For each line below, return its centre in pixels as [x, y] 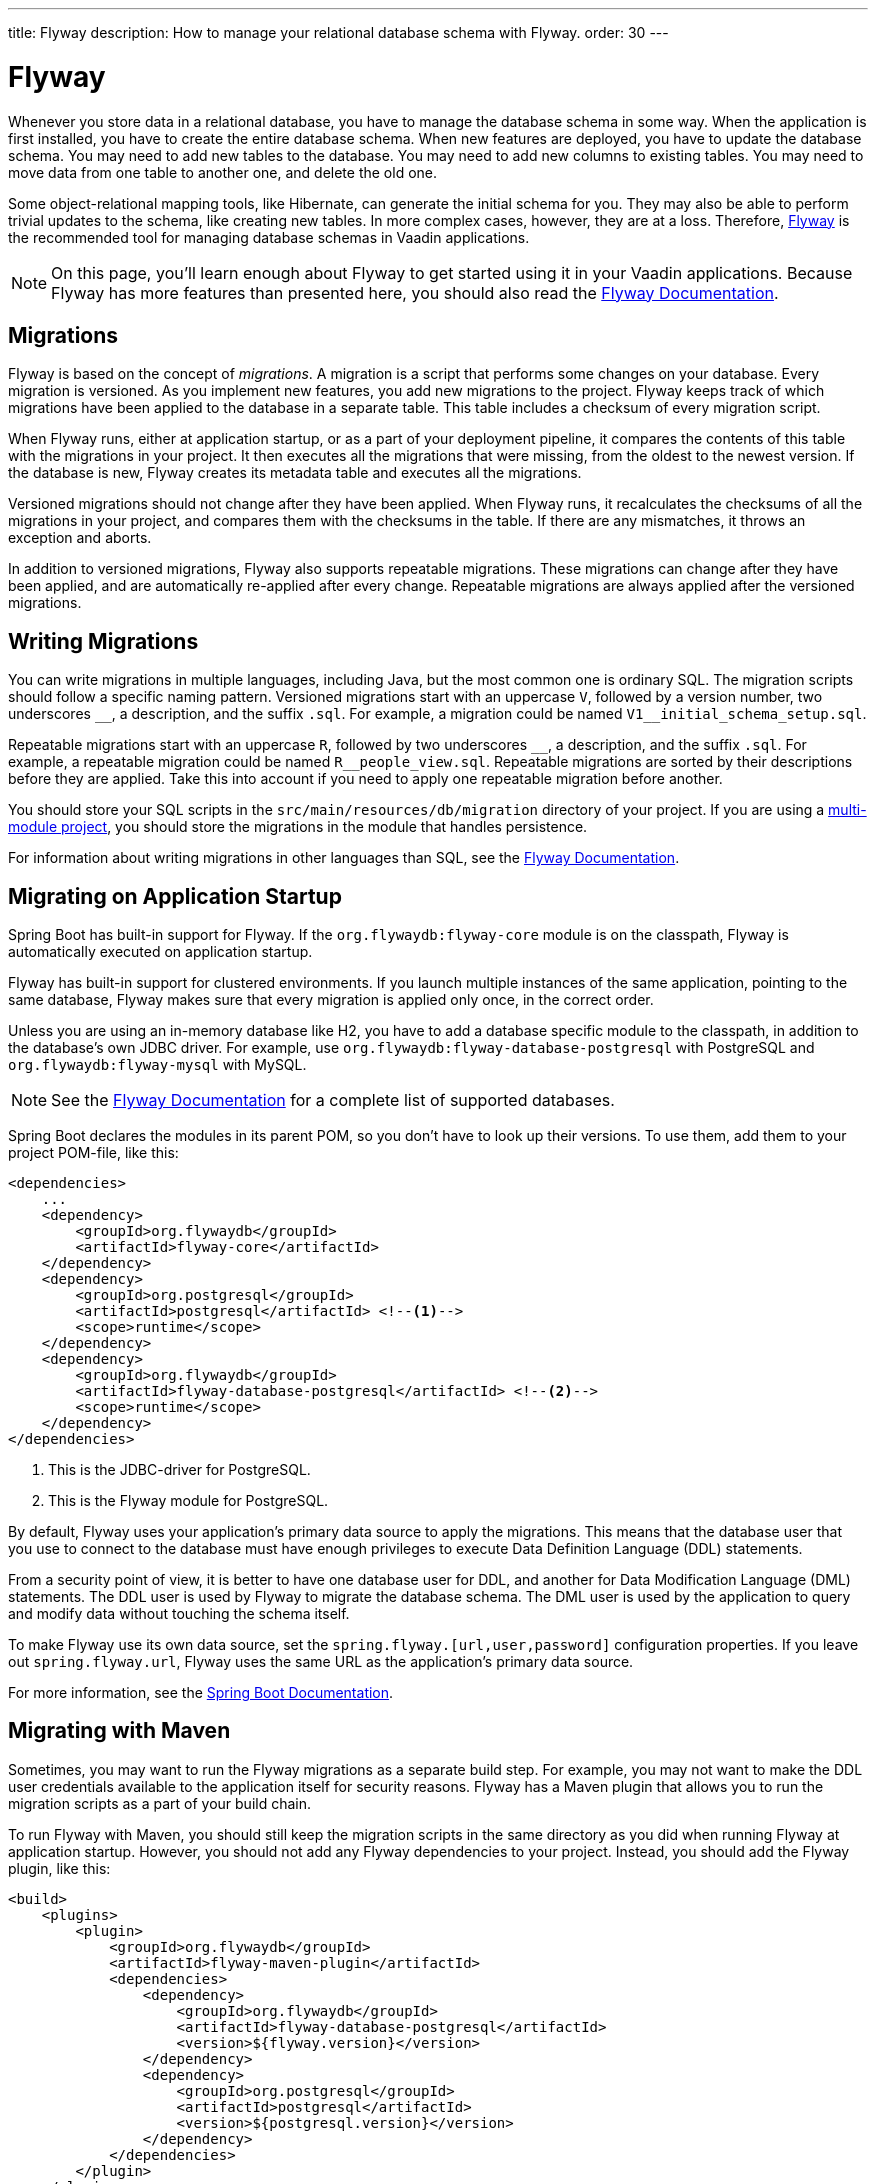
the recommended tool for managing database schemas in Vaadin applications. [269, 237]
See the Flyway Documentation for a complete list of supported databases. [333, 1100]
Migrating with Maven [119, 1731]
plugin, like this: [59, 1868]
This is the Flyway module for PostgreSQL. [188, 1501]
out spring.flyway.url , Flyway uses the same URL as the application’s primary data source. [321, 1662]
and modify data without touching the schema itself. [179, 1614]
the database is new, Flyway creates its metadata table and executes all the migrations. [295, 473]
